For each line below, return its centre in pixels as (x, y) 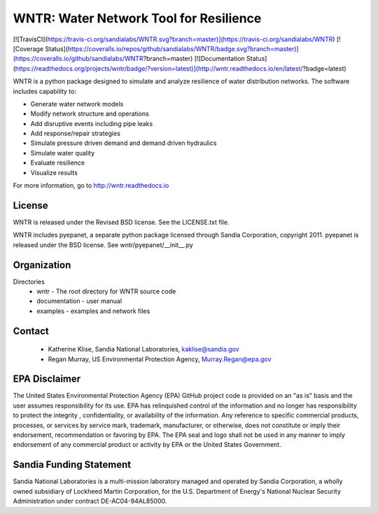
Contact (31, 331)
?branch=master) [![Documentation (194, 59)
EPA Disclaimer (47, 379)
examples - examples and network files (93, 311)
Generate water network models (77, 104)
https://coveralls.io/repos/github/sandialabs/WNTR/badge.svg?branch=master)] (183, 48)
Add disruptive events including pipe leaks (92, 123)
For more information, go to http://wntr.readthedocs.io (91, 186)
